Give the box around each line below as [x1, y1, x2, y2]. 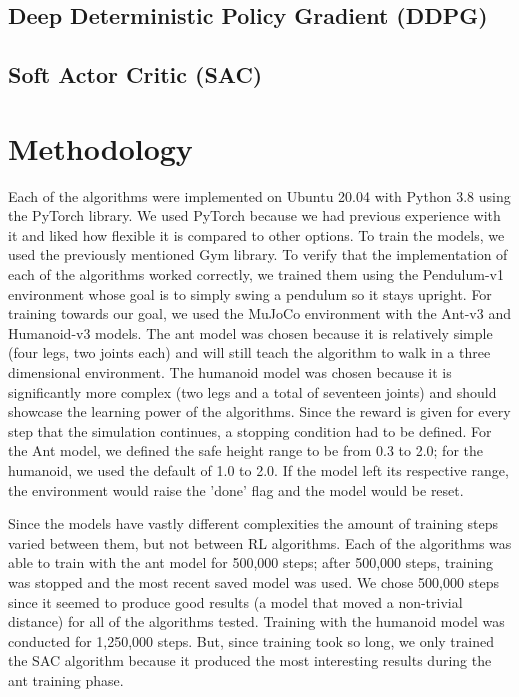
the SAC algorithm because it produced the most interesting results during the [8, 650, 492, 671]
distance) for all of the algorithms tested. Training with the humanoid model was [8, 611, 505, 632]
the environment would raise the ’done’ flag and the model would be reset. [8, 479, 464, 500]
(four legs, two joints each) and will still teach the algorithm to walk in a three [8, 342, 491, 363]
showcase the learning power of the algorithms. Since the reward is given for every [8, 401, 511, 422]
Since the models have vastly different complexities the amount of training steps [8, 513, 499, 534]
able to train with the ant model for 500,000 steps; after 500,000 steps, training [8, 552, 494, 573]
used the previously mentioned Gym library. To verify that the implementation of [8, 244, 508, 265]
